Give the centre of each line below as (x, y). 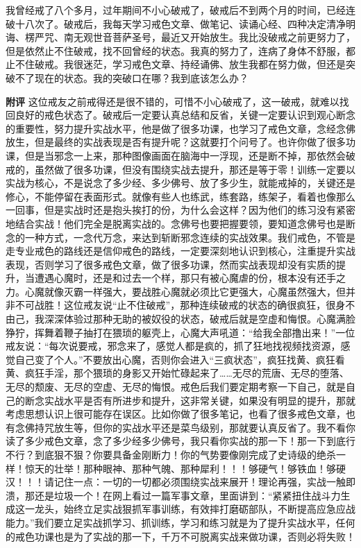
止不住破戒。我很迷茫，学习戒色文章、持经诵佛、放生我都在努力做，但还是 (176, 64)
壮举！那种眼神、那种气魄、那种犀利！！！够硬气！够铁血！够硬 (200, 468)
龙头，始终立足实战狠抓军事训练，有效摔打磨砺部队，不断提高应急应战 (195, 509)
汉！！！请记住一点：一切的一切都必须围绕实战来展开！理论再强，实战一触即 (180, 482)
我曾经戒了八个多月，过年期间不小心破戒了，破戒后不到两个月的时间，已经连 (180, 10)
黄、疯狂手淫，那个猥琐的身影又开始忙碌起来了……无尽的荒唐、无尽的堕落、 (177, 373)
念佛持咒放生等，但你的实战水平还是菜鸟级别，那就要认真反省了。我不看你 (185, 427)
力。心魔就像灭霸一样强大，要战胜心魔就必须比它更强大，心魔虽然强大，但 (176, 291)
